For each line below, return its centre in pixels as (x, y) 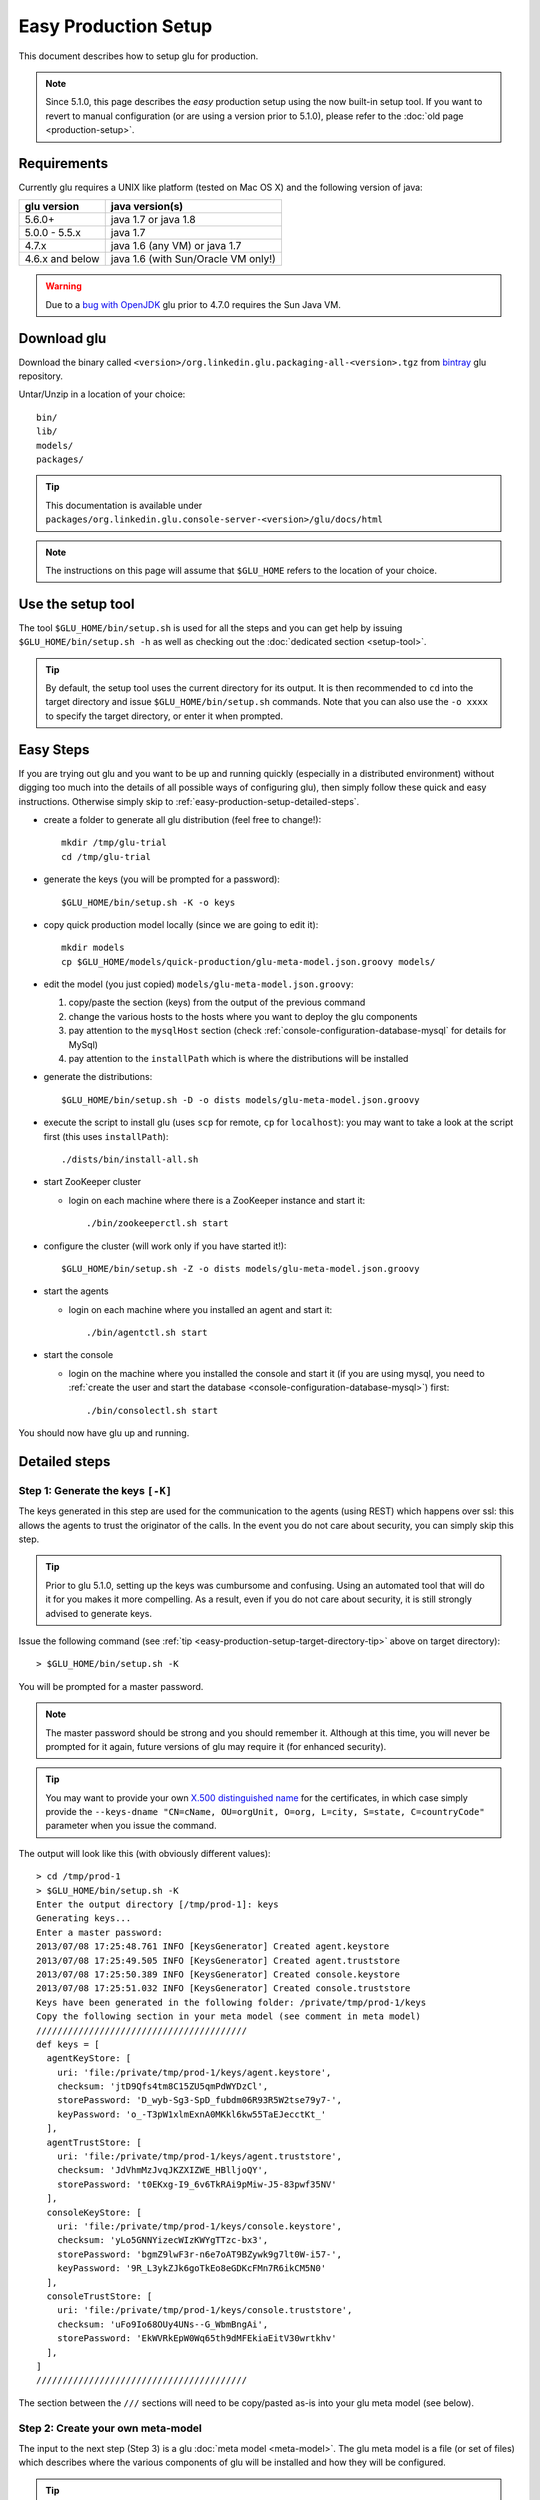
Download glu (62, 338)
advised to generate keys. (99, 1613)
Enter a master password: (100, 1932)
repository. (41, 376)
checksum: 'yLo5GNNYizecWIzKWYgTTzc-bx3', (162, 2240)
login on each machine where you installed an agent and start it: (200, 1309)
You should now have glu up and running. (104, 1433)
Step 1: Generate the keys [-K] (95, 1490)
